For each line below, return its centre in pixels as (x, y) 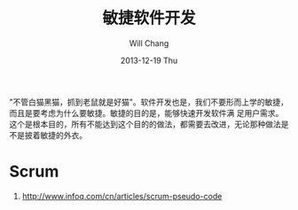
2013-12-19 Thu (149, 60)
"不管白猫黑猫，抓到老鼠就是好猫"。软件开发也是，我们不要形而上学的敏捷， (149, 102)
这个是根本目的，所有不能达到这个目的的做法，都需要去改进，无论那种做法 (145, 124)
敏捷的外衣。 (63, 135)
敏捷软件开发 (149, 18)
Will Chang (149, 43)
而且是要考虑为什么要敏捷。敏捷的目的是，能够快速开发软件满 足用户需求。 (146, 113)
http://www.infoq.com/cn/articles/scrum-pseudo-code (122, 196)
